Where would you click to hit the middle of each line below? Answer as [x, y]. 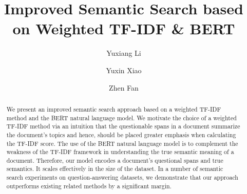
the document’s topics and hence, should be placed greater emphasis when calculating [121, 134]
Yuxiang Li [124, 53]
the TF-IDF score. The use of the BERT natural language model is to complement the [122, 143]
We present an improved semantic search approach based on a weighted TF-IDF [114, 109]
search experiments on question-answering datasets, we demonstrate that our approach [122, 177]
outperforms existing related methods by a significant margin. [89, 186]
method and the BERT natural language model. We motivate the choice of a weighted [121, 117]
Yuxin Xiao [124, 70]
